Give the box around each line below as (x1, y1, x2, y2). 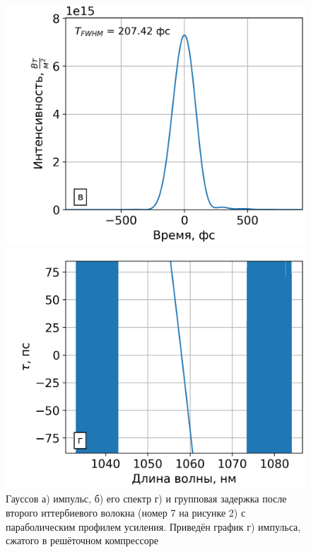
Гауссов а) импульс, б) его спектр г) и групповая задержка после (6, 491, 287, 506)
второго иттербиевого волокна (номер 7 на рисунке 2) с (6, 505, 246, 519)
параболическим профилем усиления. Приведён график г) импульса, (6, 519, 301, 534)
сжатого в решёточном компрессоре (6, 533, 158, 548)
